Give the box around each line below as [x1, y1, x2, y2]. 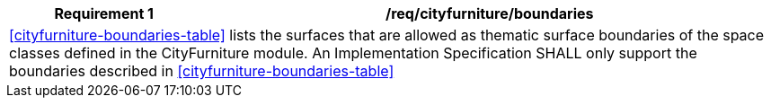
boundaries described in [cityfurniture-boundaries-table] [9, 62, 394, 80]
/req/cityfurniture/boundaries [385, 4, 594, 22]
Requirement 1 [54, 4, 155, 22]
